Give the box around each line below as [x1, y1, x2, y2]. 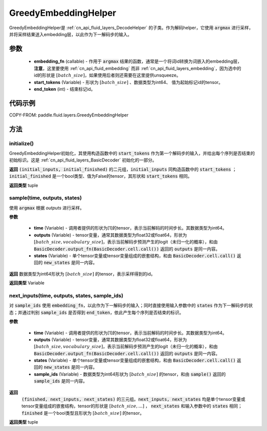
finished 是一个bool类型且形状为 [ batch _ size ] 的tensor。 [21, 410, 144, 416]
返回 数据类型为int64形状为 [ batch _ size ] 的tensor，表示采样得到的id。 [9, 271, 155, 276]
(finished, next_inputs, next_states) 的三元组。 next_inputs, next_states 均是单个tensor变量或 [21, 396, 246, 402]
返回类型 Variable [9, 280, 44, 286]
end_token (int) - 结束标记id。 [34, 86, 95, 92]
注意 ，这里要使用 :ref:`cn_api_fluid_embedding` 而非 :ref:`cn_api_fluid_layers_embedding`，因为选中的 [34, 65, 242, 71]
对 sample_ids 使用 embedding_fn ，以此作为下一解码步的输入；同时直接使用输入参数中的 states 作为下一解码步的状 [9, 303, 253, 309]
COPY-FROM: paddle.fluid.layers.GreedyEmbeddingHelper [9, 112, 129, 118]
